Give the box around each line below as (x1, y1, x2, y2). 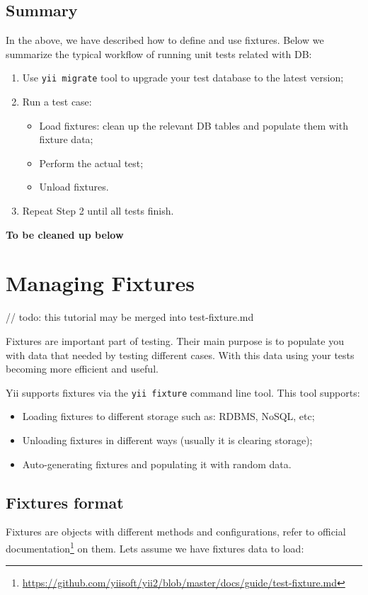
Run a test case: (22, 94, 92, 109)
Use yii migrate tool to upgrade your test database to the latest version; (22, 70, 344, 85)
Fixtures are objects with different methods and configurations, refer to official (6, 524, 346, 539)
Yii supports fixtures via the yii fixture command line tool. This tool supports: (6, 385, 360, 399)
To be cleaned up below (6, 227, 124, 242)
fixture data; (39, 132, 93, 147)
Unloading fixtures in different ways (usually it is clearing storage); (22, 432, 313, 447)
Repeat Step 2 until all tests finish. (22, 203, 174, 218)
